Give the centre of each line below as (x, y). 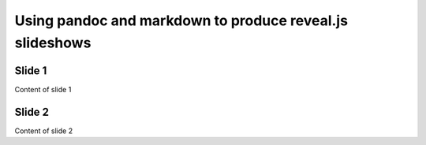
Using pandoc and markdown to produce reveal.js (181, 20)
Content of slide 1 (43, 89)
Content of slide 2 (44, 131)
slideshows (53, 43)
